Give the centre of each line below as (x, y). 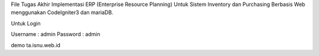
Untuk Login (26, 23)
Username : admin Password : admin (56, 34)
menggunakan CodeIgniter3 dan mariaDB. (62, 12)
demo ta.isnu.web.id (36, 45)
